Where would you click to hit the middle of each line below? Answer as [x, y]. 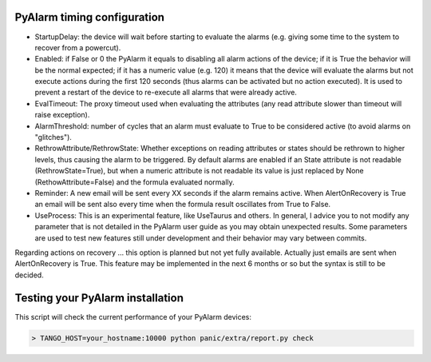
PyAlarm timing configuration [90, 17]
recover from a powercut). [78, 47]
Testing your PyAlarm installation [99, 298]
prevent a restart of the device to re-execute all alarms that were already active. [166, 93]
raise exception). [62, 115]
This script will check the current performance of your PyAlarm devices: [133, 316]
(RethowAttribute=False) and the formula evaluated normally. [134, 182]
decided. [29, 275]
